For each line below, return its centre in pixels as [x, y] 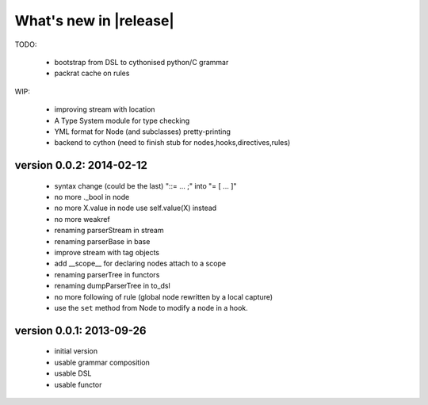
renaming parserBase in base [102, 241]
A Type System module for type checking [122, 120]
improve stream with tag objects [107, 253]
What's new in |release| [94, 21]
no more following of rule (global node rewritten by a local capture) [164, 296]
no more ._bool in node [92, 197]
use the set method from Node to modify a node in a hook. [151, 308]
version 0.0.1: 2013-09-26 [80, 330]
